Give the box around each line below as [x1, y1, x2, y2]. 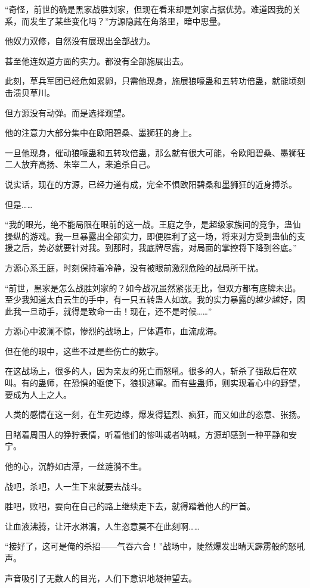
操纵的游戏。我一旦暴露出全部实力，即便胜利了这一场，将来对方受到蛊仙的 [5, 229, 297, 242]
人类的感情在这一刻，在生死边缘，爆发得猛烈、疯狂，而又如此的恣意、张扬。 [5, 408, 305, 421]
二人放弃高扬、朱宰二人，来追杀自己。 [5, 158, 155, 170]
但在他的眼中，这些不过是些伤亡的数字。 [5, 344, 163, 357]
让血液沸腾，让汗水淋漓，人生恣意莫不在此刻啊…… [5, 519, 200, 532]
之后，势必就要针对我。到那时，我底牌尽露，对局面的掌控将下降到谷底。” [13, 241, 297, 254]
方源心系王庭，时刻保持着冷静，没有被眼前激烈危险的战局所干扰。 [5, 261, 263, 273]
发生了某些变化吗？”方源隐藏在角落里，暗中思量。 [29, 14, 226, 27]
